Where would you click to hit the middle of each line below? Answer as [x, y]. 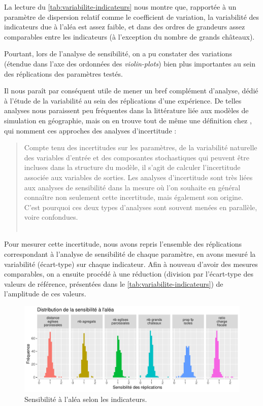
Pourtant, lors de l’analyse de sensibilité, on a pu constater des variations [118, 54]
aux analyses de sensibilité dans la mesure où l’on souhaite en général [132, 187]
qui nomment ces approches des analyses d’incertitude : [90, 130]
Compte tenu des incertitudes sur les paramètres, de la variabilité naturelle [141, 147]
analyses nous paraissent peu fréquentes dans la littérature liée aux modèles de [126, 110]
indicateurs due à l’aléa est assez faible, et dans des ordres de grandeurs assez [125, 27]
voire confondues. [51, 217]
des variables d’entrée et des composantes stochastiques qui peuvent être [137, 157]
